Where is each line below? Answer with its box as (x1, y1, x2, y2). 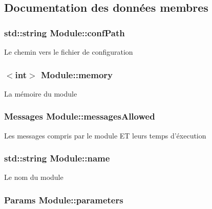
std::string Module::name (4, 152, 110, 165)
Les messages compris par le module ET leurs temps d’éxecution (4, 130, 206, 141)
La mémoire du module (4, 88, 77, 99)
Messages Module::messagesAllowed (4, 110, 155, 123)
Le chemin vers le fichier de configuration (4, 47, 133, 57)
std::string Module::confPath (4, 26, 125, 39)
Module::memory (40, 68, 113, 81)
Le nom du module (4, 172, 63, 182)
